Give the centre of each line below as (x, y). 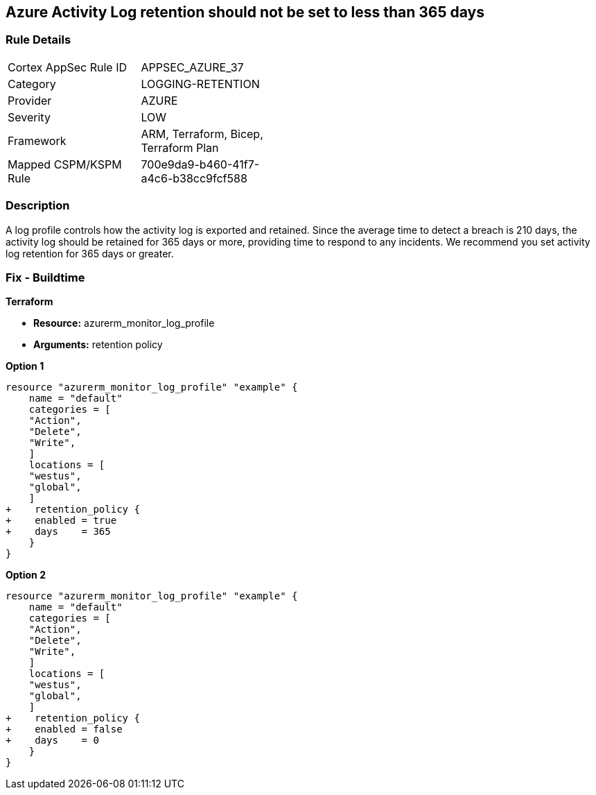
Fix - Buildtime (45, 277)
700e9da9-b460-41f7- (200, 164)
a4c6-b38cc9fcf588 (194, 178)
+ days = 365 (58, 532)
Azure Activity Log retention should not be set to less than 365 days (245, 12)
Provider (30, 100)
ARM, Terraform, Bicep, (202, 134)
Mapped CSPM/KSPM (65, 164)
